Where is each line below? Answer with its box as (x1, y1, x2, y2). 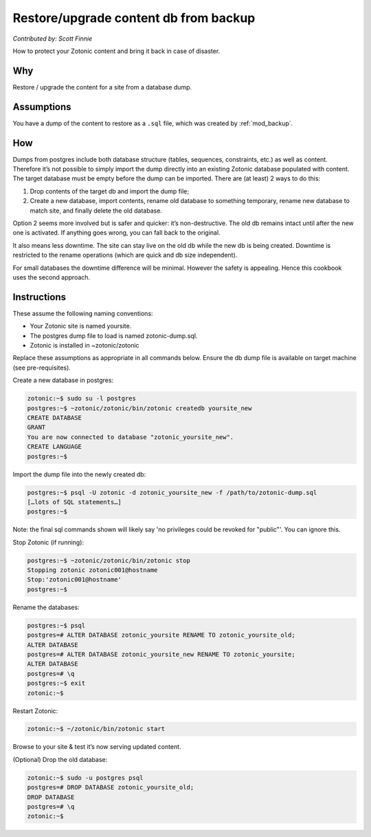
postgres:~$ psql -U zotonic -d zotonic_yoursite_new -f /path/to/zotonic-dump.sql (27, 489, 317, 496)
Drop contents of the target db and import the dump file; (30, 187, 189, 195)
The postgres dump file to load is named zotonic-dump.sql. (30, 331, 198, 340)
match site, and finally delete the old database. (30, 206, 163, 215)
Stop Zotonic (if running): (12, 538, 85, 547)
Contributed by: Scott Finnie (12, 34, 93, 43)
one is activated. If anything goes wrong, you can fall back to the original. (12, 229, 221, 237)
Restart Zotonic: (12, 706, 58, 715)
